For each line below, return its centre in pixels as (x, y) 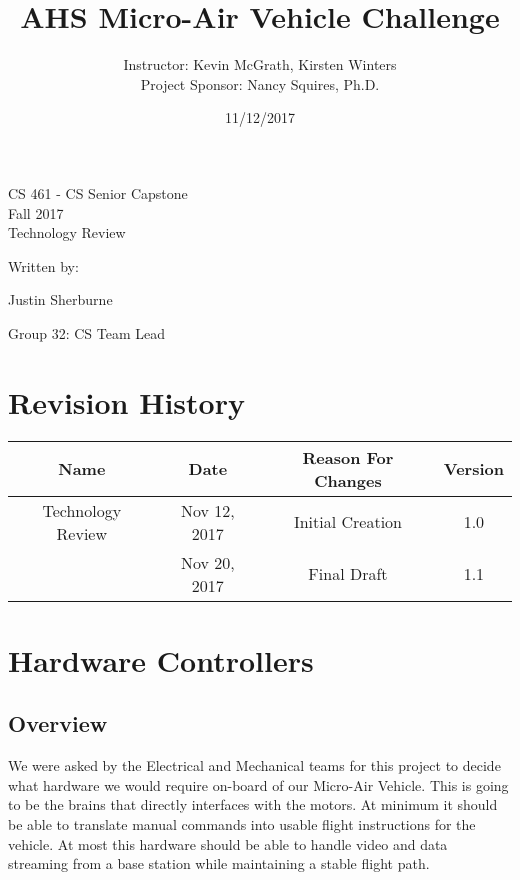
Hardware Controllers (161, 659)
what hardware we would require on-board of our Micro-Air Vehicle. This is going (258, 784)
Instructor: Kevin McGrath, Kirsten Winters (260, 64)
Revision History (126, 401)
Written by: (43, 265)
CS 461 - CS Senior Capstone (98, 192)
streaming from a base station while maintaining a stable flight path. (219, 863)
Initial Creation (347, 522)
